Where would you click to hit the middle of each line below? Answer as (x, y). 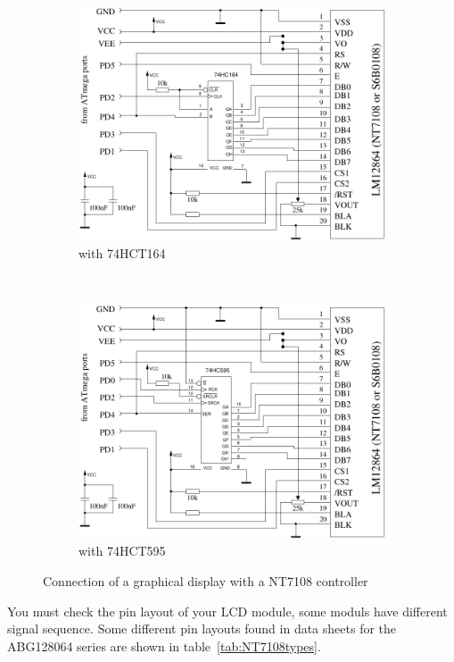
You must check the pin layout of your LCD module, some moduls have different (227, 611)
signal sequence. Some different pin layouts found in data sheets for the (202, 628)
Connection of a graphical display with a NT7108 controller (206, 580)
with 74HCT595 (122, 551)
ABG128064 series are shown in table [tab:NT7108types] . (164, 645)
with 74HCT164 (122, 253)
